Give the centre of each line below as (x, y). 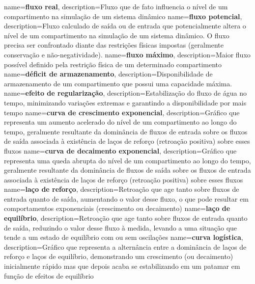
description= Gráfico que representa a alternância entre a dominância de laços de (125, 246)
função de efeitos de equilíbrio (49, 275)
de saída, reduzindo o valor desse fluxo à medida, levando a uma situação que (121, 227)
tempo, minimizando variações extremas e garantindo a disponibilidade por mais (125, 102)
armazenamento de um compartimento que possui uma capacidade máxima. (118, 83)
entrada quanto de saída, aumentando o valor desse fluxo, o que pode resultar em (126, 198)
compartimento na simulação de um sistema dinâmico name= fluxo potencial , (123, 16)
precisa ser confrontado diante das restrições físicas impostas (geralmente (114, 45)
